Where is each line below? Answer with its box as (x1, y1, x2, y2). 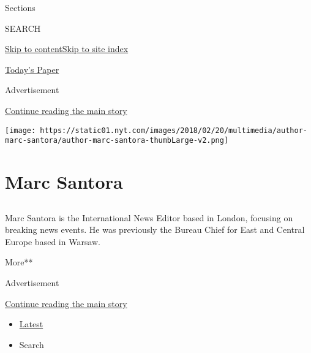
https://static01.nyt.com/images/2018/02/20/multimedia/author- (40, 126, 307, 135)
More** (5, 256, 33, 268)
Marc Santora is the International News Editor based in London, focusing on (5, 211, 293, 224)
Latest (19, 317, 43, 330)
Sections (5, 1, 36, 13)
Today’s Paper (5, 63, 59, 75)
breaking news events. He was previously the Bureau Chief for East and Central (5, 223, 305, 236)
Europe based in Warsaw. (5, 235, 101, 248)
